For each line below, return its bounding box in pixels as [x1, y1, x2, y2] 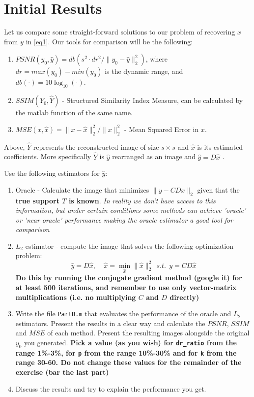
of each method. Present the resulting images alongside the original [47, 328, 250, 338]
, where [145, 54, 168, 64]
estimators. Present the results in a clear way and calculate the [15, 318, 205, 328]
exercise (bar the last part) [15, 367, 109, 377]
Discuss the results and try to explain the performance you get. [15, 383, 206, 394]
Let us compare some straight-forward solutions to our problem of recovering [4, 27, 235, 37]
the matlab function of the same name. [15, 107, 133, 118]
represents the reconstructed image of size [33, 141, 159, 152]
